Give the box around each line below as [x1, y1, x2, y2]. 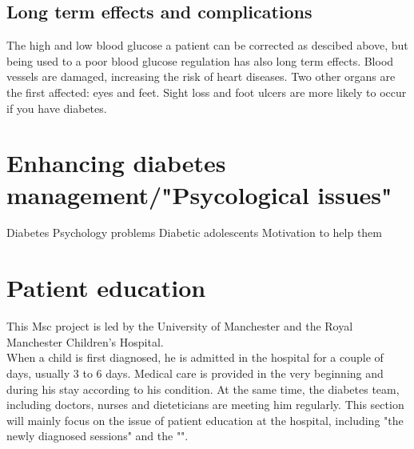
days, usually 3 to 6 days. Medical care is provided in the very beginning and [6, 364, 384, 381]
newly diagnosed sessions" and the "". [6, 427, 189, 444]
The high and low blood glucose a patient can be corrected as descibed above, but [6, 37, 408, 54]
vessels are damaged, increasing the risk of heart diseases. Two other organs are [6, 68, 396, 85]
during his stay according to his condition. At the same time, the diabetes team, [6, 380, 400, 397]
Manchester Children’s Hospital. [6, 333, 164, 350]
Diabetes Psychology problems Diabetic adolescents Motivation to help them [6, 224, 382, 241]
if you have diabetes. [6, 99, 107, 116]
